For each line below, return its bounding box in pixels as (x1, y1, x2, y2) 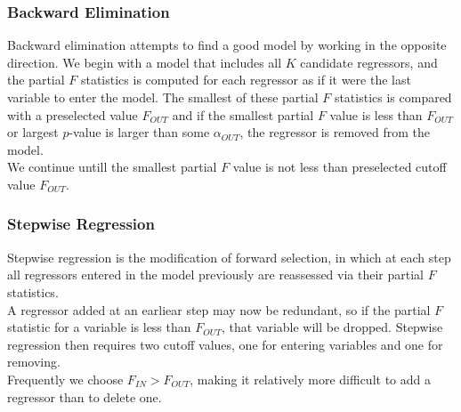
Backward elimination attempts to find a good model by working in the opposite (7, 36, 447, 54)
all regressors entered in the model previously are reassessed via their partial (7, 265, 424, 284)
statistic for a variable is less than (7, 318, 191, 336)
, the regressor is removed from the (239, 123, 430, 141)
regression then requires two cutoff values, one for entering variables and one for (7, 335, 443, 353)
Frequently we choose (7, 369, 124, 388)
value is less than (329, 105, 423, 124)
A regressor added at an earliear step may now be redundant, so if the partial (7, 300, 431, 319)
